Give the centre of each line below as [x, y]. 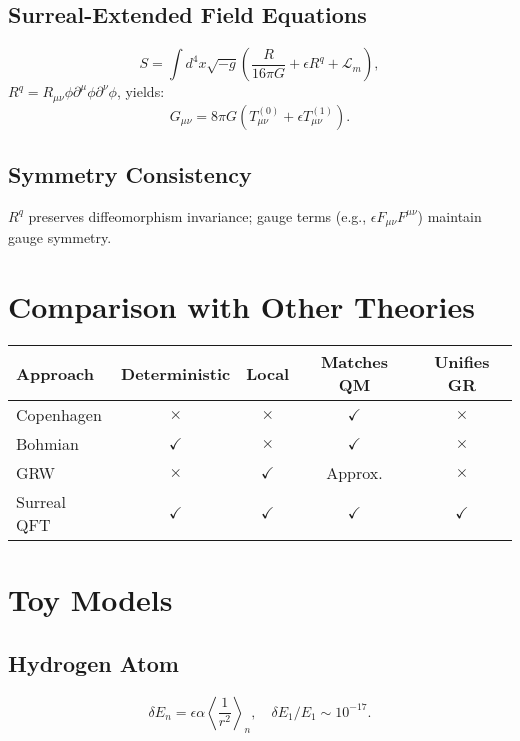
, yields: [140, 91]
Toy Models [90, 599]
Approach [55, 373]
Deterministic [176, 373]
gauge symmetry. [60, 237]
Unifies [462, 362]
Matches [354, 362]
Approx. [354, 473]
